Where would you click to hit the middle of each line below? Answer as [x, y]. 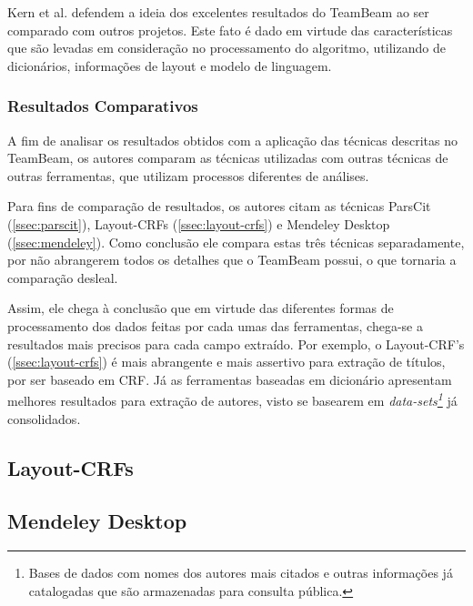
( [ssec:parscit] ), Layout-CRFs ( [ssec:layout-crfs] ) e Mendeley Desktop [199, 223]
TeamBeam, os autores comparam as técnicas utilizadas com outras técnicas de [228, 158]
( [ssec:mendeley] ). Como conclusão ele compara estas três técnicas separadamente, [236, 242]
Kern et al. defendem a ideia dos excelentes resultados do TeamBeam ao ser [218, 12]
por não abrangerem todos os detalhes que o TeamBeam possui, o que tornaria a [232, 260]
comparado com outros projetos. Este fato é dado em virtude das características [230, 30]
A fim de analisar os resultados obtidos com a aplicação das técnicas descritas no [233, 140]
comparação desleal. [63, 277]
